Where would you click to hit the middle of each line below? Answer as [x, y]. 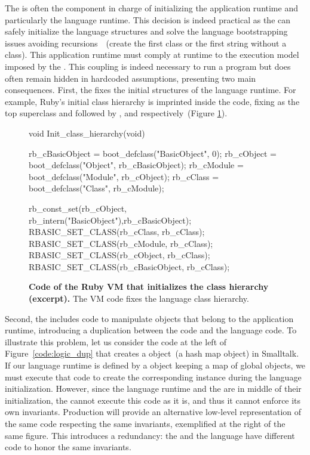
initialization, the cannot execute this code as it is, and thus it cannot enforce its [153, 400]
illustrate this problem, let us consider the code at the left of [116, 341]
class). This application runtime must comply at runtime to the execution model [152, 55]
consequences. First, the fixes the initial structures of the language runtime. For [151, 90]
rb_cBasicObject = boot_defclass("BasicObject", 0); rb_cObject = [153, 153]
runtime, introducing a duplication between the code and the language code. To [151, 330]
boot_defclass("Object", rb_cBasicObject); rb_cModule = [136, 165]
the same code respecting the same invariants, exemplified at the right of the [145, 423]
